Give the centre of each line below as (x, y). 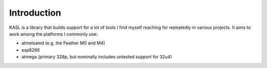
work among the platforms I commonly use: (53, 34)
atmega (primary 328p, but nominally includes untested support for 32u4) (97, 57)
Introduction (35, 13)
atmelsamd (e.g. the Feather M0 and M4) (63, 43)
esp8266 (31, 50)
